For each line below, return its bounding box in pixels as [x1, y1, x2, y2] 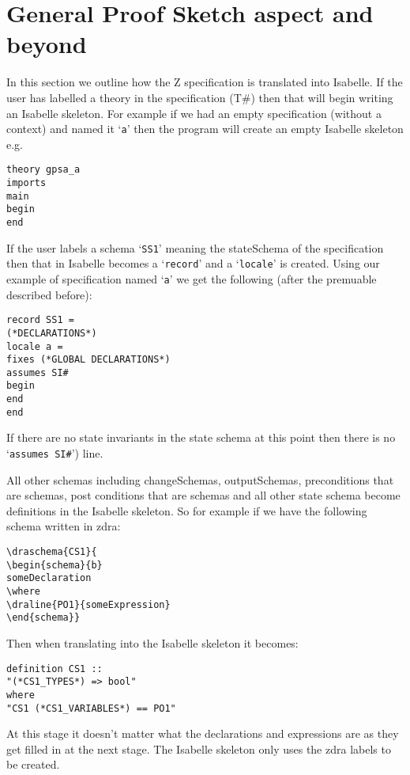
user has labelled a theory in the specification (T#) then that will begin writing [6, 89, 393, 105]
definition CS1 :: [6, 663, 103, 674]
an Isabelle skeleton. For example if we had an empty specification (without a [6, 104, 382, 121]
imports [6, 177, 47, 188]
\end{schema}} [6, 612, 81, 624]
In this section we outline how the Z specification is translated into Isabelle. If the [6, 74, 403, 90]
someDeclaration [6, 572, 92, 584]
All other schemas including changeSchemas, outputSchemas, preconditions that [6, 471, 394, 488]
